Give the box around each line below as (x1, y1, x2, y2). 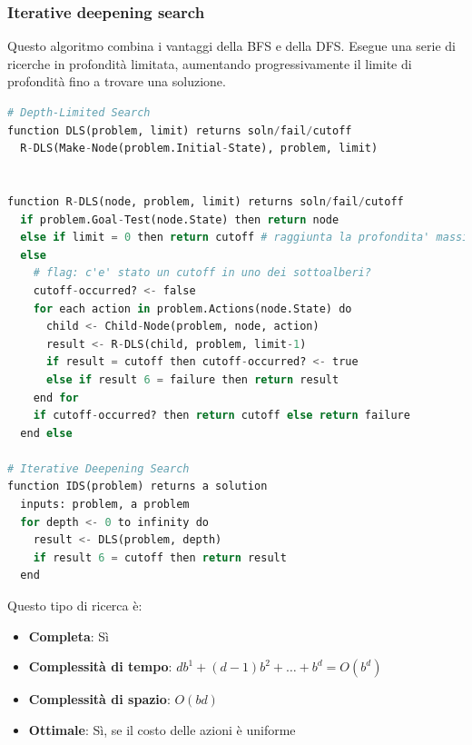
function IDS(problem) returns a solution (7, 480, 268, 493)
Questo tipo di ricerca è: (7, 596, 143, 615)
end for (33, 391, 79, 404)
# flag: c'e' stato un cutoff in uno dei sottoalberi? (33, 266, 371, 280)
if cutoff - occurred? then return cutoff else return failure (33, 409, 410, 422)
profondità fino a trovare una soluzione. (7, 72, 226, 91)
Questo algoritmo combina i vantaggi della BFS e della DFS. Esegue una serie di (7, 36, 456, 55)
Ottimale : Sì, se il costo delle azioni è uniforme (28, 720, 296, 739)
